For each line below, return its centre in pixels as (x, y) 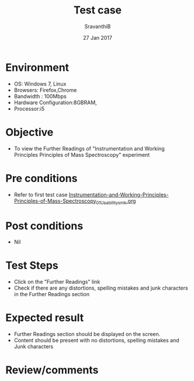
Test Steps (32, 265)
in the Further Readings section (52, 294)
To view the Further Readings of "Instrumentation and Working (89, 148)
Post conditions (44, 226)
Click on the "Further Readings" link (57, 282)
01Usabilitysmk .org (116, 201)
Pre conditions (41, 178)
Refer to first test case (41, 194)
